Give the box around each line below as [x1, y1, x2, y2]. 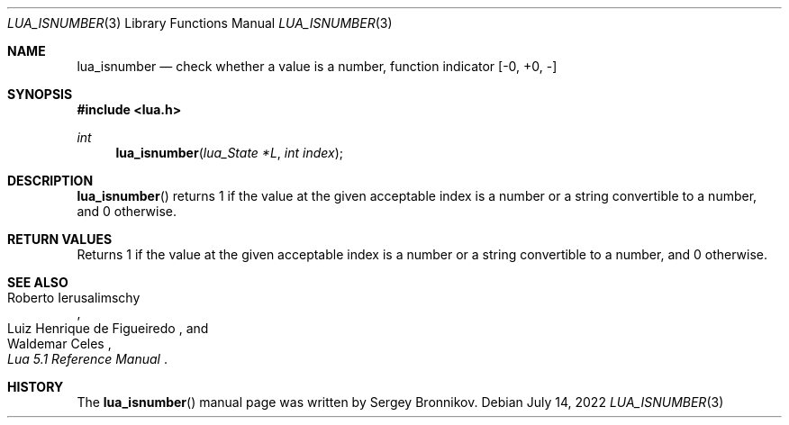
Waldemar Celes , [7, 336, 112, 351]
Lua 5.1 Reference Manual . [7, 351, 168, 366]
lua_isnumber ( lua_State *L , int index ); [115, 145, 344, 160]
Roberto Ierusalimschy [7, 290, 141, 305]
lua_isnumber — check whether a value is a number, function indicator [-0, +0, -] [77, 59, 558, 74]
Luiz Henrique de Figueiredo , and [7, 321, 209, 336]
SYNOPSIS [7, 86, 73, 102]
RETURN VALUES [7, 231, 113, 247]
